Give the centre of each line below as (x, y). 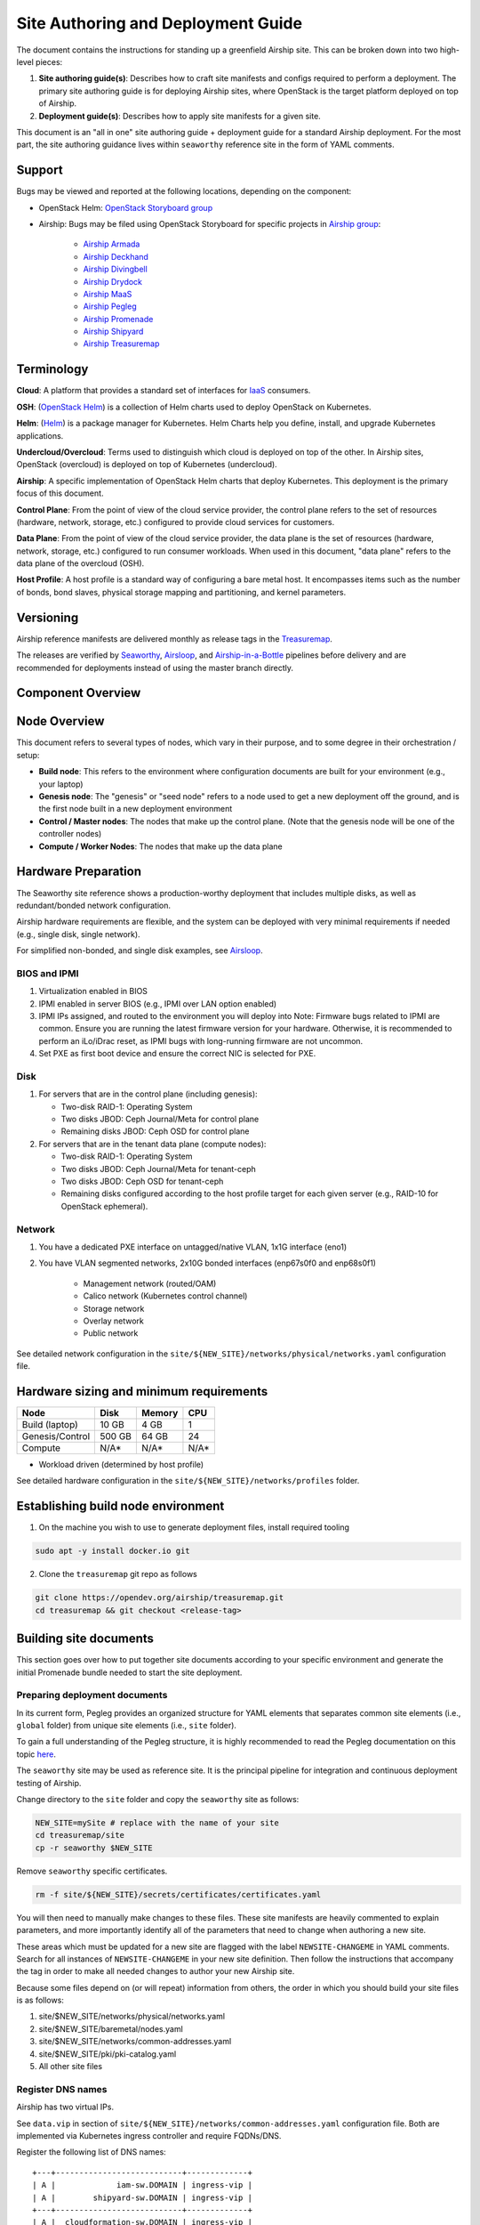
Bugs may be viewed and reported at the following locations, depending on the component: (184, 191)
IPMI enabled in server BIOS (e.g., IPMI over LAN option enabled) (158, 1003)
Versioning (48, 617)
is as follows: (40, 2000)
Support (40, 170)
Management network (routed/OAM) (150, 1283)
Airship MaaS (108, 294)
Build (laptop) (50, 1424)
